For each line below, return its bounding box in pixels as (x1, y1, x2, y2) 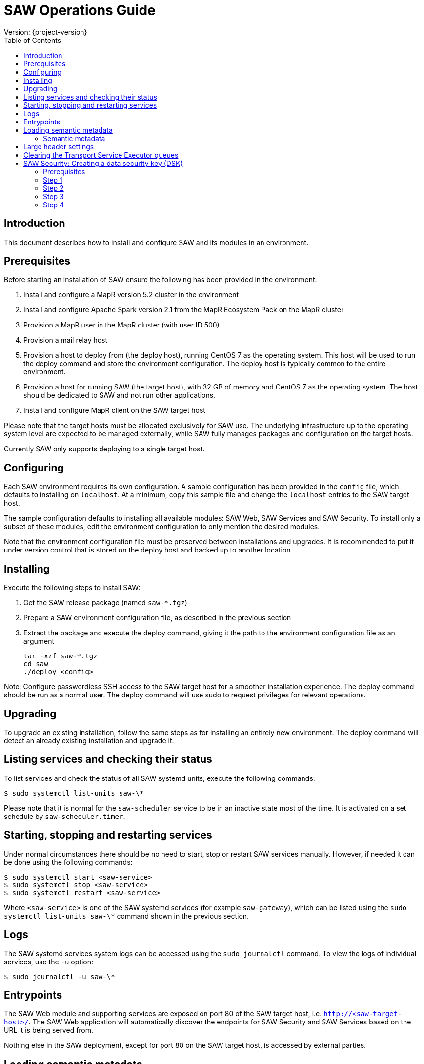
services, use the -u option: (4, 957, 93, 966)
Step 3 (43, 192, 64, 201)
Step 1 (43, 175, 62, 184)
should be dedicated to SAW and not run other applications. (23, 391, 216, 400)
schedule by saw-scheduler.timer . (4, 812, 125, 820)
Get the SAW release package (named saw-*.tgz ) (23, 598, 187, 607)
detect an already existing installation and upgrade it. (4, 736, 174, 745)
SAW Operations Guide (4, 2, 156, 19)
